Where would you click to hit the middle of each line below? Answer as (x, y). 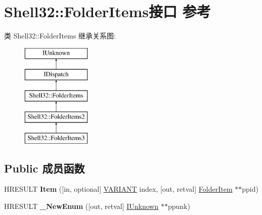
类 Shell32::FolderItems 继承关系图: (60, 36)
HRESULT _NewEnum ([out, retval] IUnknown (81, 206)
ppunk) (179, 206)
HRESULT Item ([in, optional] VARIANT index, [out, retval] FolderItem (118, 189)
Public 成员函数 (45, 168)
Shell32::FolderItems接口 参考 (107, 11)
